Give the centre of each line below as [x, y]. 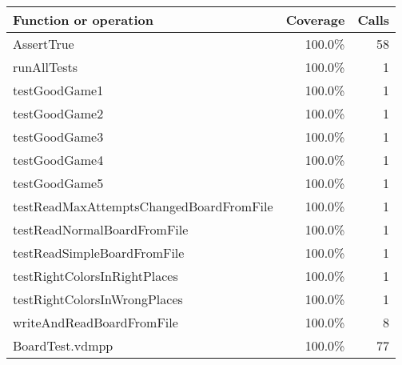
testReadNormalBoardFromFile [101, 229]
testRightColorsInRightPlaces [96, 276]
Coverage [315, 20]
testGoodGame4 [58, 160]
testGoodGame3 [58, 136]
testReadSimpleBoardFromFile [99, 253]
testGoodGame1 [58, 90]
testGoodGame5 [58, 183]
